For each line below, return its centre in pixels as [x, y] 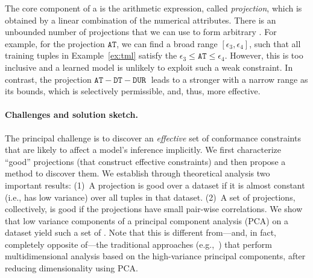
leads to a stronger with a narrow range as [229, 79]
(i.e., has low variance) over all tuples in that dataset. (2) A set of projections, [150, 197]
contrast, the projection [48, 79]
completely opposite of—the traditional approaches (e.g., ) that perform [138, 244]
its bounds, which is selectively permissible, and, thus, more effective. [133, 91]
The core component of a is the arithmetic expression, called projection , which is [153, 8]
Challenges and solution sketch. [71, 115]
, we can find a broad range [167, 43]
